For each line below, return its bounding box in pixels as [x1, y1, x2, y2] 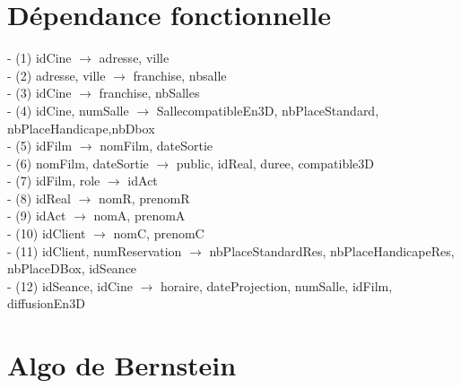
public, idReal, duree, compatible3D [176, 153, 374, 172]
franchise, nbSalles [99, 83, 200, 102]
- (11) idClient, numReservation [7, 241, 182, 260]
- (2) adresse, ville [7, 65, 106, 84]
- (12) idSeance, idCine [7, 276, 133, 295]
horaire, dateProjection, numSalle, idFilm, [161, 276, 393, 295]
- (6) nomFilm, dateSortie [7, 153, 149, 172]
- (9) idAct [7, 206, 66, 225]
